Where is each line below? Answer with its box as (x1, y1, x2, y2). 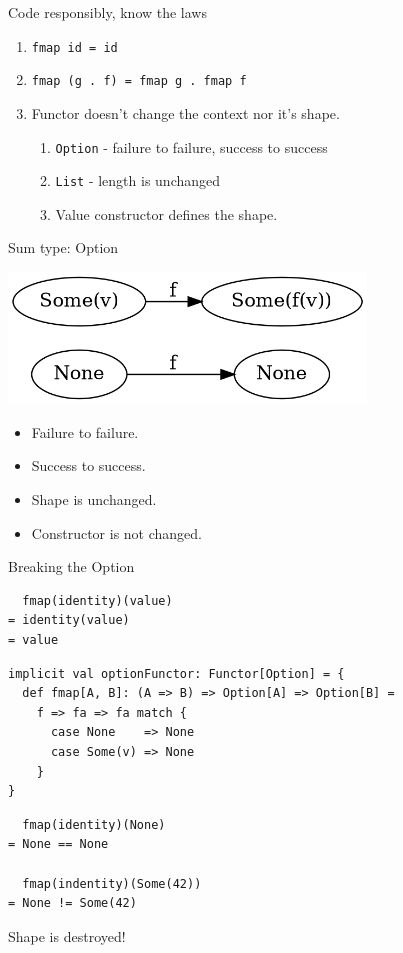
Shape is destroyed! (8, 925, 126, 946)
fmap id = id (31, 40, 118, 55)
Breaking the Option (8, 556, 135, 577)
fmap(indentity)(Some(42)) (22, 876, 202, 891)
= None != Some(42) (8, 896, 137, 911)
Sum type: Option (8, 237, 119, 258)
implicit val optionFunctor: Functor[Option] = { (8, 666, 345, 681)
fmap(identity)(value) (22, 593, 173, 608)
